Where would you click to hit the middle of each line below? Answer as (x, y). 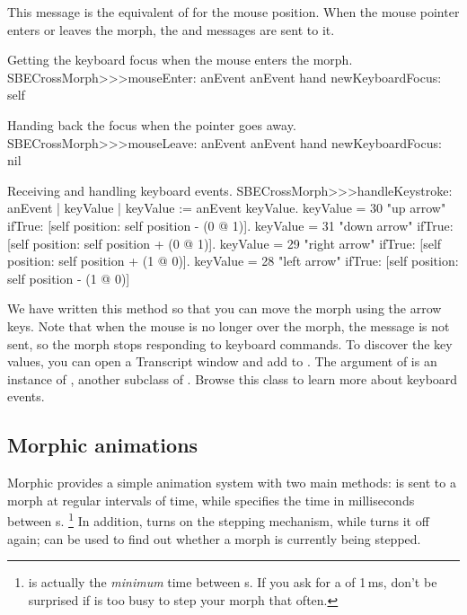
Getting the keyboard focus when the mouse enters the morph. (180, 60)
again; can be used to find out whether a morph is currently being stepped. (214, 538)
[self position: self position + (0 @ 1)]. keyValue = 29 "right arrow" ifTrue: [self (225, 243)
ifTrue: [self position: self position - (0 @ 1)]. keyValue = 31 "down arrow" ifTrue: (230, 225)
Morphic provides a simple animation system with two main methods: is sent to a (232, 483)
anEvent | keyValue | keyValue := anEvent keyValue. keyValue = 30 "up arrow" (227, 208)
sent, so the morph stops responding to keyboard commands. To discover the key (230, 343)
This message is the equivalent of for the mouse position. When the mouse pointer (233, 12)
